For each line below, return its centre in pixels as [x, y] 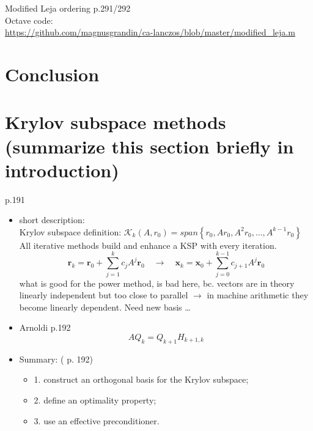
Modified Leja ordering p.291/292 [68, 8]
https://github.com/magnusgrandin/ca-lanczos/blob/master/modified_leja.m [150, 32]
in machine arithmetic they [258, 295]
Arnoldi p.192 [45, 327]
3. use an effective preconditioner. [97, 420]
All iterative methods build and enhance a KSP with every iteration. [148, 245]
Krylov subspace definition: [70, 231]
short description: [52, 220]
